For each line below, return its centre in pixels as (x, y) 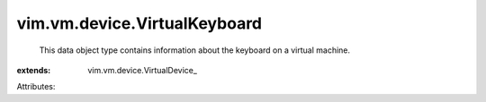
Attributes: (36, 87)
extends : (34, 70)
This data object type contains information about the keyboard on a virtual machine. (195, 50)
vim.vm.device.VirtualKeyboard (139, 23)
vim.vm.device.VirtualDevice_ (143, 70)
